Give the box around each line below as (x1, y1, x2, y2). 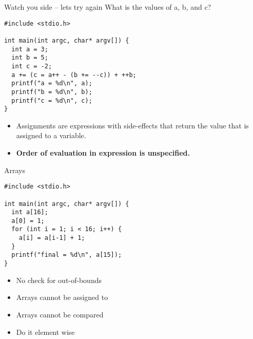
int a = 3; (11, 45, 48, 53)
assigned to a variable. (16, 130, 86, 141)
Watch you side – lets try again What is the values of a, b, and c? (4, 2, 211, 12)
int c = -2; (11, 62, 52, 70)
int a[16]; (11, 209, 48, 216)
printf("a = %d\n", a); (11, 80, 92, 87)
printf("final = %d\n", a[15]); (11, 251, 122, 259)
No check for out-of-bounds (16, 274, 102, 285)
